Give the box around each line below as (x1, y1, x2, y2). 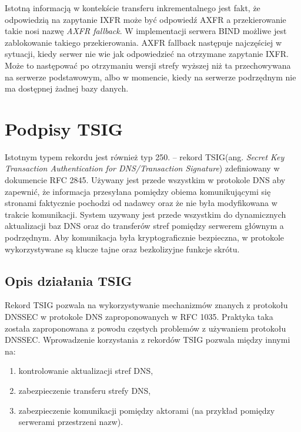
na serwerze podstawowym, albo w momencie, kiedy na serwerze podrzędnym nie (5, 70, 296, 83)
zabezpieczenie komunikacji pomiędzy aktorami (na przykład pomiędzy (18, 404, 275, 416)
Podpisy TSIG (5, 116, 123, 140)
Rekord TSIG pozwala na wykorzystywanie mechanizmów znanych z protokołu (5, 299, 288, 311)
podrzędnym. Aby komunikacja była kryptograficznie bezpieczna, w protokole (5, 231, 285, 244)
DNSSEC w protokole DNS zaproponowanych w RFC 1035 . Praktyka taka (5, 310, 273, 323)
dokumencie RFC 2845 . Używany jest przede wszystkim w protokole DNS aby (5, 174, 286, 186)
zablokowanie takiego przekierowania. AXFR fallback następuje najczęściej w (5, 36, 282, 48)
